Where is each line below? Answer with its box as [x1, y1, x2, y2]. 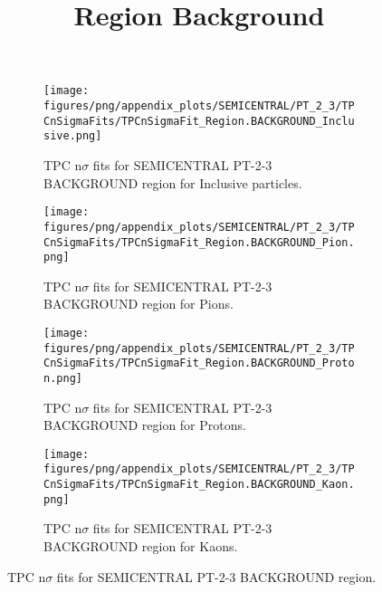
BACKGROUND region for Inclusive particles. [43, 173, 302, 192]
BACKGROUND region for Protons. [43, 415, 246, 434]
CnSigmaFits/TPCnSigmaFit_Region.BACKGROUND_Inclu [43, 114, 355, 128]
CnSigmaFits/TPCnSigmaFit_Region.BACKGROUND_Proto [43, 357, 355, 370]
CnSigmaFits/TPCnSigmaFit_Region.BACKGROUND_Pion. [43, 235, 355, 249]
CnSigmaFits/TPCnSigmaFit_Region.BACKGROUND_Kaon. [43, 478, 355, 492]
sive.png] [43, 129, 102, 143]
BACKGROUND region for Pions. [43, 294, 234, 313]
